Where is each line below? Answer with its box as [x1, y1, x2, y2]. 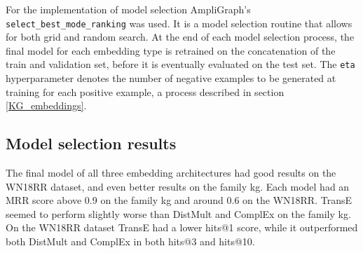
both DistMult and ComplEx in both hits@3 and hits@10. [6, 234, 255, 249]
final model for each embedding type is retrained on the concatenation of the [6, 43, 336, 57]
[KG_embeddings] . [6, 98, 87, 113]
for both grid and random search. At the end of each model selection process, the [6, 29, 355, 44]
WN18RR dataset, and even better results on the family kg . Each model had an [6, 179, 350, 193]
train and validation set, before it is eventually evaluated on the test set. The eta [6, 57, 355, 71]
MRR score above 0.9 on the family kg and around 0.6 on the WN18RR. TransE [6, 193, 352, 207]
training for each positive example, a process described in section [6, 84, 285, 99]
